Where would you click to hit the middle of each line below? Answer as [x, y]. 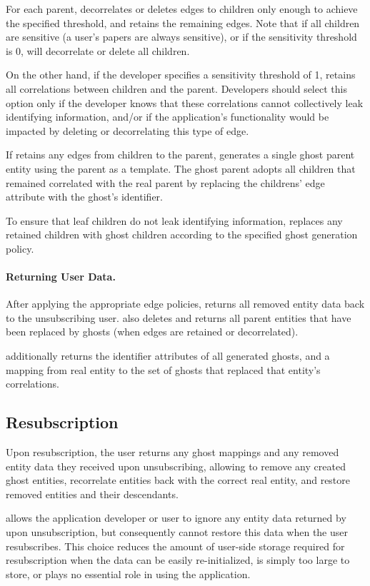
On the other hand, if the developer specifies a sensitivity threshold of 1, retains [181, 75]
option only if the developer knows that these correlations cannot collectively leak [185, 102]
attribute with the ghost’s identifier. [84, 197]
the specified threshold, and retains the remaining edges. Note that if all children [183, 22]
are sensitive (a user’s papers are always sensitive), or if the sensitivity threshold [181, 37]
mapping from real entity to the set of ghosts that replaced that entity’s [163, 369]
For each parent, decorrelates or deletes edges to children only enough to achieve [182, 9]
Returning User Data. [61, 277]
